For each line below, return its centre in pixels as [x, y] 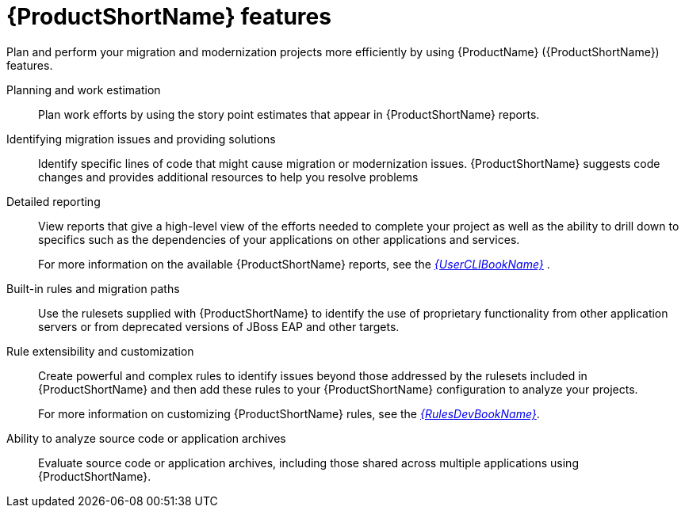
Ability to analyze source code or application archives [146, 438]
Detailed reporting [54, 201]
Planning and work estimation [84, 89]
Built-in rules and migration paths [93, 288]
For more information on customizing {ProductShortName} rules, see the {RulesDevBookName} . [289, 413]
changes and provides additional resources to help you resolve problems [228, 177]
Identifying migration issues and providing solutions [141, 139]
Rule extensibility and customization [100, 351]
